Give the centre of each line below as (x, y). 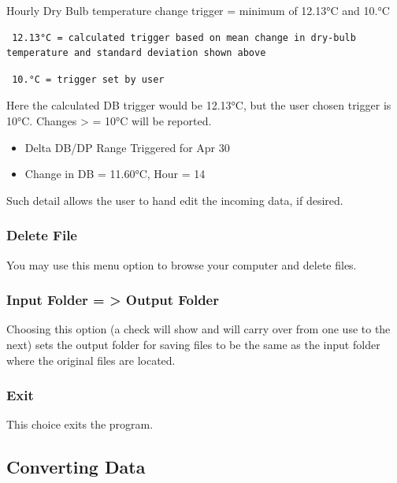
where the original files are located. (91, 360)
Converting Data (76, 467)
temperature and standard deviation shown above (136, 53)
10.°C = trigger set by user (88, 79)
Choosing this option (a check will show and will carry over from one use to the (198, 329)
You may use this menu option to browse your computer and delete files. (182, 264)
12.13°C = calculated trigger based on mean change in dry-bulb (184, 37)
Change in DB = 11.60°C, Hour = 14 (115, 174)
